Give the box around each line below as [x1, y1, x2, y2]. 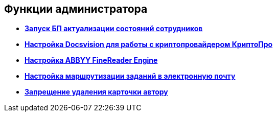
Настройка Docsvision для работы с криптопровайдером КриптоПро [25, 40, 273, 49]
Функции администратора [4, 3, 148, 15]
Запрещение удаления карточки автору [25, 87, 168, 97]
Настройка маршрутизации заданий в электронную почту [25, 72, 236, 81]
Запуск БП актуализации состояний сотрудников [25, 24, 203, 33]
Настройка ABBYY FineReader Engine [25, 56, 158, 65]
